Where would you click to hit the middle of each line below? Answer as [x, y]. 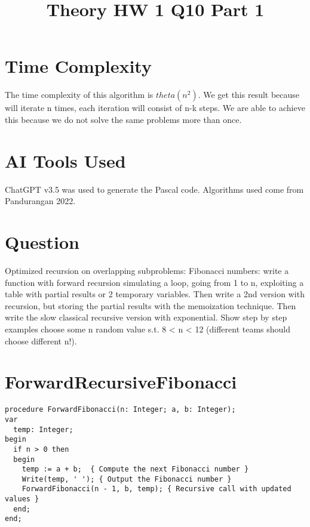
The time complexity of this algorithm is [79, 95]
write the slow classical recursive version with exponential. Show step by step [146, 317]
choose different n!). [41, 340]
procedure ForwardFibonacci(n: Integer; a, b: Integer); [120, 410]
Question [42, 242]
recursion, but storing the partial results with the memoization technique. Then [151, 305]
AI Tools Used [65, 160]
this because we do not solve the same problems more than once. [123, 119]
